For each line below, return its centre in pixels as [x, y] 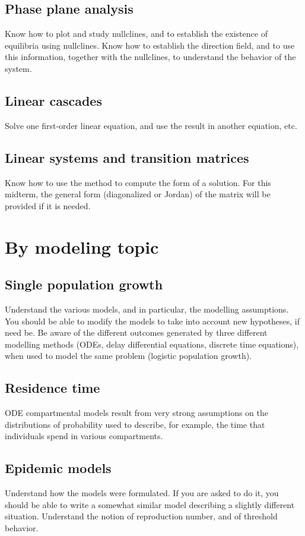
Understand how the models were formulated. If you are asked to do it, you [142, 493]
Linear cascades [53, 100]
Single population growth [84, 284]
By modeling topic [82, 246]
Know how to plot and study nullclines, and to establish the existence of [136, 34]
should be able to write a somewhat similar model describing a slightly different [150, 504]
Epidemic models [58, 468]
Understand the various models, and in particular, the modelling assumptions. [147, 309]
